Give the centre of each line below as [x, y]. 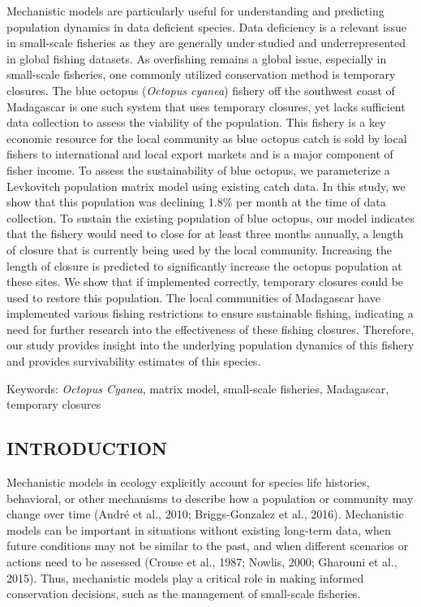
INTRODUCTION [87, 448]
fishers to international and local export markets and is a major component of [200, 154]
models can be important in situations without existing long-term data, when [199, 529]
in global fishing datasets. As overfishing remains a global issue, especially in [197, 58]
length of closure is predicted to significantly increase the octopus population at [204, 265]
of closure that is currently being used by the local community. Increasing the [199, 249]
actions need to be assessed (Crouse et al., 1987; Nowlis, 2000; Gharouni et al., [202, 562]
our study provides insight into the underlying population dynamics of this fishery [210, 345]
